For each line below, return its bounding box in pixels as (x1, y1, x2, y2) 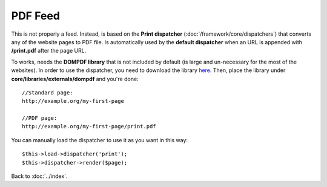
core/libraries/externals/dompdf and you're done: (11, 75, 139, 82)
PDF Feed (11, 9, 61, 22)
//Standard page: (22, 89, 73, 96)
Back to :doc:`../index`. (11, 172, 68, 180)
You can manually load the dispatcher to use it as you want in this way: (11, 136, 188, 143)
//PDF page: (22, 115, 58, 122)
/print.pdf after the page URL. (11, 47, 87, 54)
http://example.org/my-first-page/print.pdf (22, 123, 157, 130)
